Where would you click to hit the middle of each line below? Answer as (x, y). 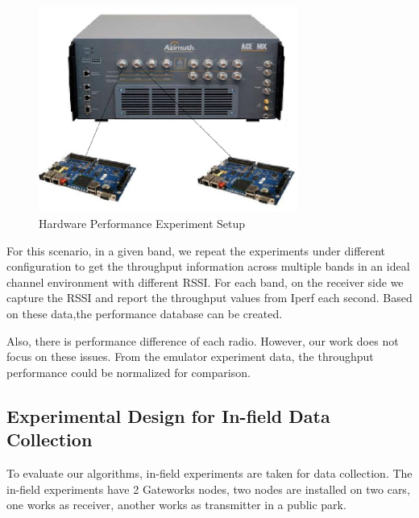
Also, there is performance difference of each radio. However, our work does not (203, 340)
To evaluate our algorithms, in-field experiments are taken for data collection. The (209, 473)
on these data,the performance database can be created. (145, 314)
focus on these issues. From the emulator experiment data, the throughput (190, 356)
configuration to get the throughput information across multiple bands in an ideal (208, 266)
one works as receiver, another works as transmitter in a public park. (176, 505)
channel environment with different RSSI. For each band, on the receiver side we (205, 282)
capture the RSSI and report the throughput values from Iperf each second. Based (209, 298)
